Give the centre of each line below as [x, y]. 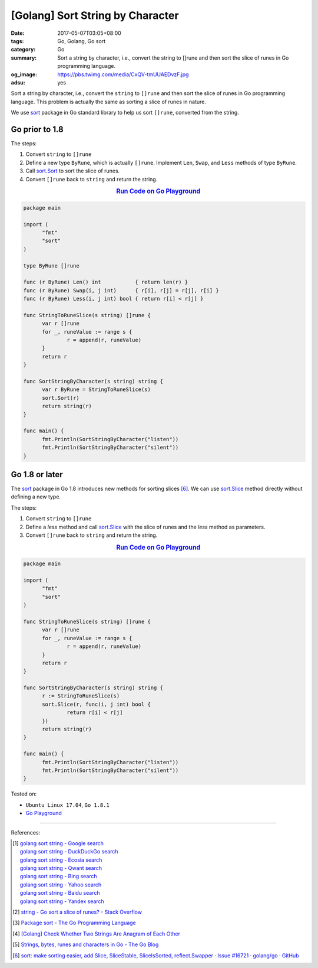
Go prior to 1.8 [37, 129]
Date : [18, 33]
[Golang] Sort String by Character [95, 15]
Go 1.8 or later [37, 475]
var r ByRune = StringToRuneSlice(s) [97, 390]
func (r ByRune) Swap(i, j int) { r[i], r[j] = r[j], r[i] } [121, 290]
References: [26, 832]
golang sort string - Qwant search [61, 868]
